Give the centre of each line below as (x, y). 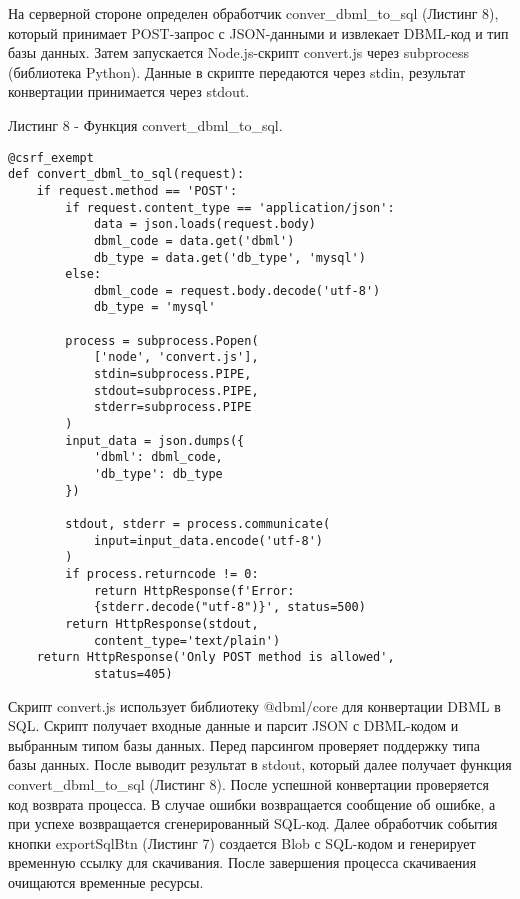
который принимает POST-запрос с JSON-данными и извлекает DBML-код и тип (258, 32)
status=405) (133, 673)
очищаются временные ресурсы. (106, 881)
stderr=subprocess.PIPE (172, 407)
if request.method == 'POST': (137, 190)
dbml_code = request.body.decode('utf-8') (237, 290)
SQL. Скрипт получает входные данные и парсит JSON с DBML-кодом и (233, 725)
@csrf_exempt (51, 157)
